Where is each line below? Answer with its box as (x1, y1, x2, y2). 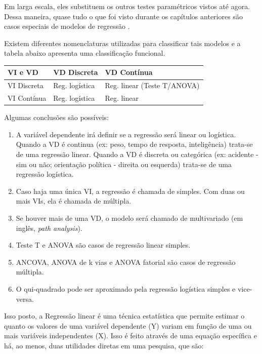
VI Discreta (8, 80, 43, 91)
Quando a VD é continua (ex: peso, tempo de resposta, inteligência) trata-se (16, 139, 253, 149)
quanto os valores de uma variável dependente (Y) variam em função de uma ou (4, 320, 252, 331)
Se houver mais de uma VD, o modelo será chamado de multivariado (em (16, 213, 243, 223)
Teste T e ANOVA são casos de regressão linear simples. (16, 240, 191, 250)
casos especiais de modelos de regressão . (4, 21, 130, 31)
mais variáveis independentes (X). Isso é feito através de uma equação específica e (4, 330, 257, 341)
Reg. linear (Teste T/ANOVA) (105, 80, 200, 91)
